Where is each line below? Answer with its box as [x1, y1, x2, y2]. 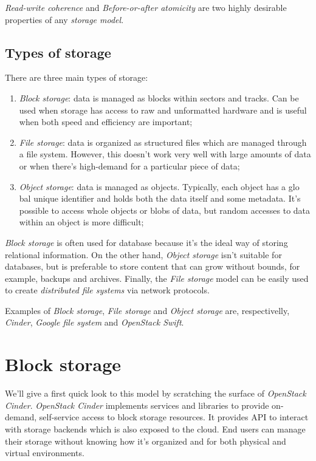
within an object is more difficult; [19, 216, 144, 228]
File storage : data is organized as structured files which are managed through [19, 135, 307, 148]
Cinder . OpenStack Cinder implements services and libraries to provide [5, 398, 269, 411]
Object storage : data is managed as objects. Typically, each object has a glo [19, 180, 300, 193]
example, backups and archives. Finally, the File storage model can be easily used [5, 271, 309, 284]
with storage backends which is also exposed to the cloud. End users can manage [5, 422, 306, 435]
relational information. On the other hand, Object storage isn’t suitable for [5, 248, 282, 261]
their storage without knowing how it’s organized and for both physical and [5, 434, 286, 447]
